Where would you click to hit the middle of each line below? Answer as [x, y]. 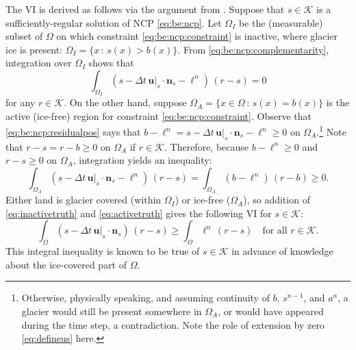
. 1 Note [331, 131]
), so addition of [277, 200]
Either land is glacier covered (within [84, 200]
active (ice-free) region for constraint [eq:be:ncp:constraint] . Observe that [158, 115]
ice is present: [34, 49]
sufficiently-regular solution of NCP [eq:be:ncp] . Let [114, 22]
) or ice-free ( [203, 200]
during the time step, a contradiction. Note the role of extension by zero [173, 324]
